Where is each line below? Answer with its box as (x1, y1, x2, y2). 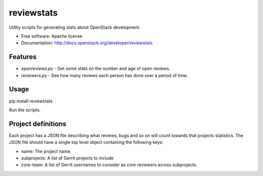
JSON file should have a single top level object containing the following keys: (9, 139, 164, 145)
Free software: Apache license (21, 33, 83, 39)
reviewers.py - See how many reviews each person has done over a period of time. (21, 72, 188, 78)
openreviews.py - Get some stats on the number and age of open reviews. (21, 66, 170, 72)
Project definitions (9, 119, 67, 128)
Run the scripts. (9, 107, 41, 113)
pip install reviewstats (9, 98, 53, 104)
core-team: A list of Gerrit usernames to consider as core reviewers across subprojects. (21, 162, 197, 168)
